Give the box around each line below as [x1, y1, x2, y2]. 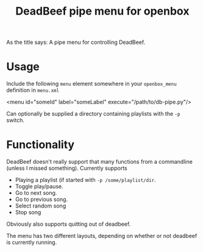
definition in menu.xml [6, 86, 60, 94]
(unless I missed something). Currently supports [6, 164, 127, 172]
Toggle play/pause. [15, 183, 63, 190]
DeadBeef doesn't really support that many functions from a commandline [6, 158, 193, 166]
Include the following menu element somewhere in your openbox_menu [6, 80, 177, 88]
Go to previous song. [15, 196, 68, 203]
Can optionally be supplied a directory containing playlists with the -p [6, 110, 180, 117]
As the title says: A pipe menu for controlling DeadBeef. [6, 38, 146, 46]
